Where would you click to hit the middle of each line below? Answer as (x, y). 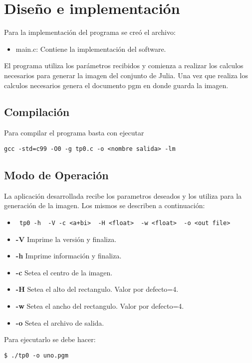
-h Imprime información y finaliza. (69, 256)
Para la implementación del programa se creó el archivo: (90, 32)
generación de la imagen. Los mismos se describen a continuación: (105, 205)
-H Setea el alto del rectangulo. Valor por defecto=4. (97, 289)
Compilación (37, 112)
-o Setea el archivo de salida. (60, 322)
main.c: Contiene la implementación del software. (91, 49)
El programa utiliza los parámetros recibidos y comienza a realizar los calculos (124, 65)
